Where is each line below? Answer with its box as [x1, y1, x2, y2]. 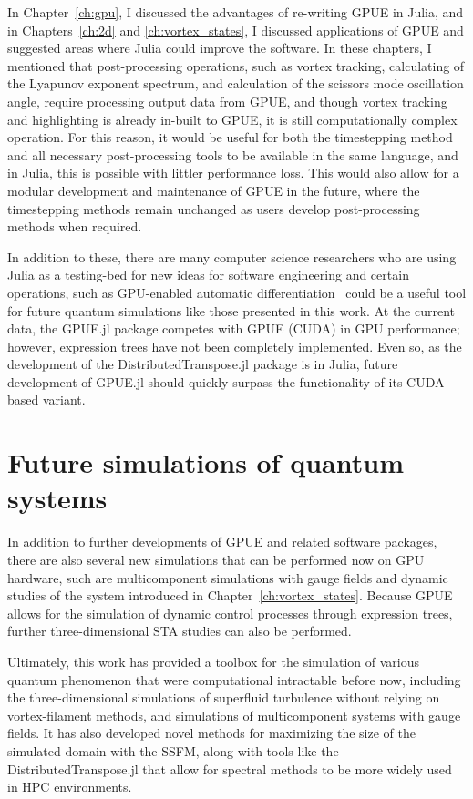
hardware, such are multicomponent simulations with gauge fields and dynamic [7, 568, 448, 587]
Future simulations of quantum [7, 444, 404, 481]
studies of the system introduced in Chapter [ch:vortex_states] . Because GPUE [7, 586, 453, 605]
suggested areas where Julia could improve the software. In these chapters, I [7, 38, 432, 57]
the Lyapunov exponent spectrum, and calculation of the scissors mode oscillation [7, 74, 464, 93]
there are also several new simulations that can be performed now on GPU [7, 549, 425, 569]
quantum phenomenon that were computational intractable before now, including [7, 670, 461, 689]
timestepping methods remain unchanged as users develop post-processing [7, 199, 420, 218]
